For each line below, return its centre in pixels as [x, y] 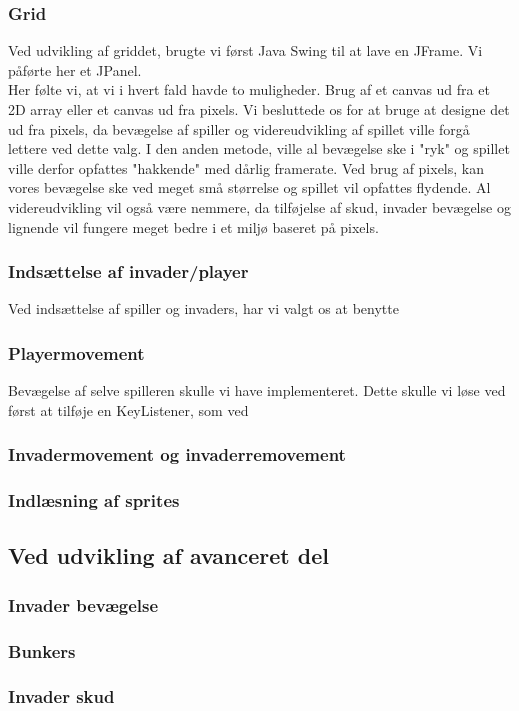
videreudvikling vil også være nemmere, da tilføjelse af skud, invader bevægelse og [259, 206]
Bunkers [42, 650]
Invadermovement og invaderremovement [177, 454]
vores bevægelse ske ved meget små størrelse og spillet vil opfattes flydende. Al [249, 187]
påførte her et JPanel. [75, 69]
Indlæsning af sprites [94, 500]
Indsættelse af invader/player [128, 271]
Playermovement [76, 352]
